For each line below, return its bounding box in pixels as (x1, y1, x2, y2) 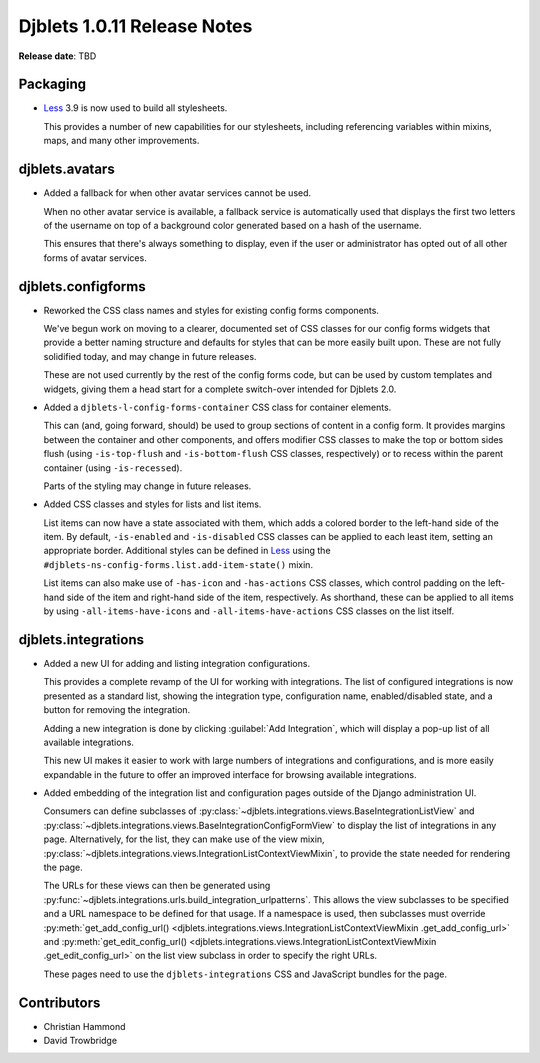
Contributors (18, 994, 101, 1011)
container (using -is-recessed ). (43, 461, 183, 474)
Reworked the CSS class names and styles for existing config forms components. (43, 304, 380, 316)
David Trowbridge (43, 1035, 118, 1047)
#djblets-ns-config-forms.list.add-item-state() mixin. (43, 558, 314, 570)
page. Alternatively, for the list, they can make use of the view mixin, (43, 833, 325, 845)
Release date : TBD (18, 50, 97, 62)
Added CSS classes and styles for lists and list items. (43, 498, 262, 510)
